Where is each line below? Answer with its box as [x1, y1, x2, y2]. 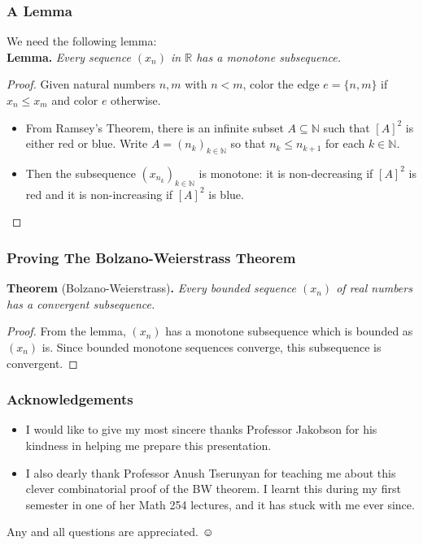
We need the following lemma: [7, 32, 157, 50]
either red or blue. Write [25, 135, 148, 152]
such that [323, 119, 370, 136]
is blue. [208, 185, 244, 202]
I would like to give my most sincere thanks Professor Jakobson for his [25, 421, 377, 438]
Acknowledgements [7, 389, 133, 409]
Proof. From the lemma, [7, 322, 126, 340]
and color [51, 92, 98, 108]
